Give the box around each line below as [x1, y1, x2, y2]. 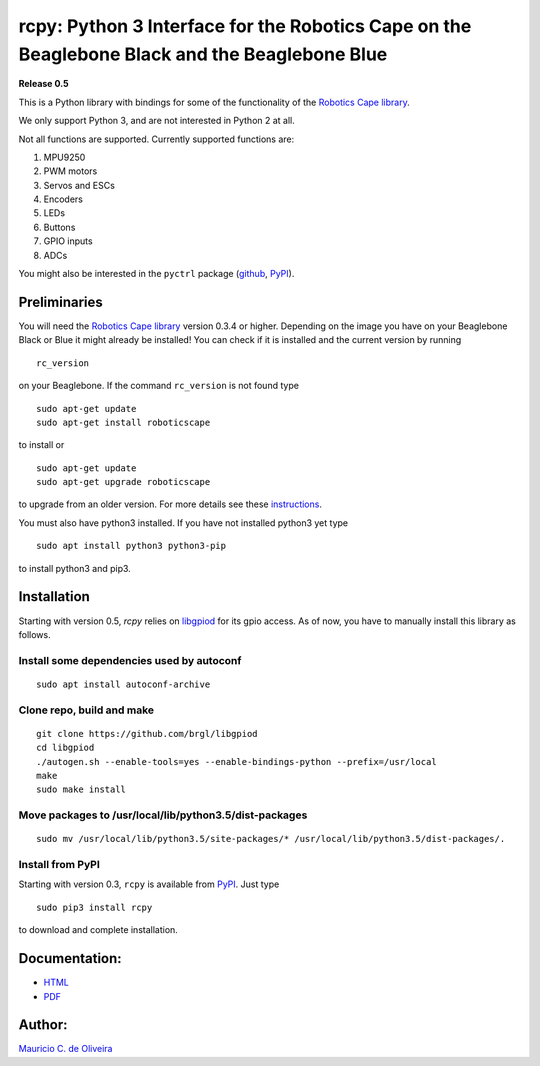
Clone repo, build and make [18, 703, 155, 717]
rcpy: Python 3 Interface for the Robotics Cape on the [18, 15, 472, 37]
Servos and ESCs [43, 179, 115, 191]
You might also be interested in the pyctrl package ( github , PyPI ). [18, 268, 295, 280]
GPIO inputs [43, 235, 94, 247]
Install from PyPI [18, 858, 100, 872]
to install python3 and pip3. [18, 562, 132, 574]
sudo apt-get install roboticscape [36, 416, 211, 428]
